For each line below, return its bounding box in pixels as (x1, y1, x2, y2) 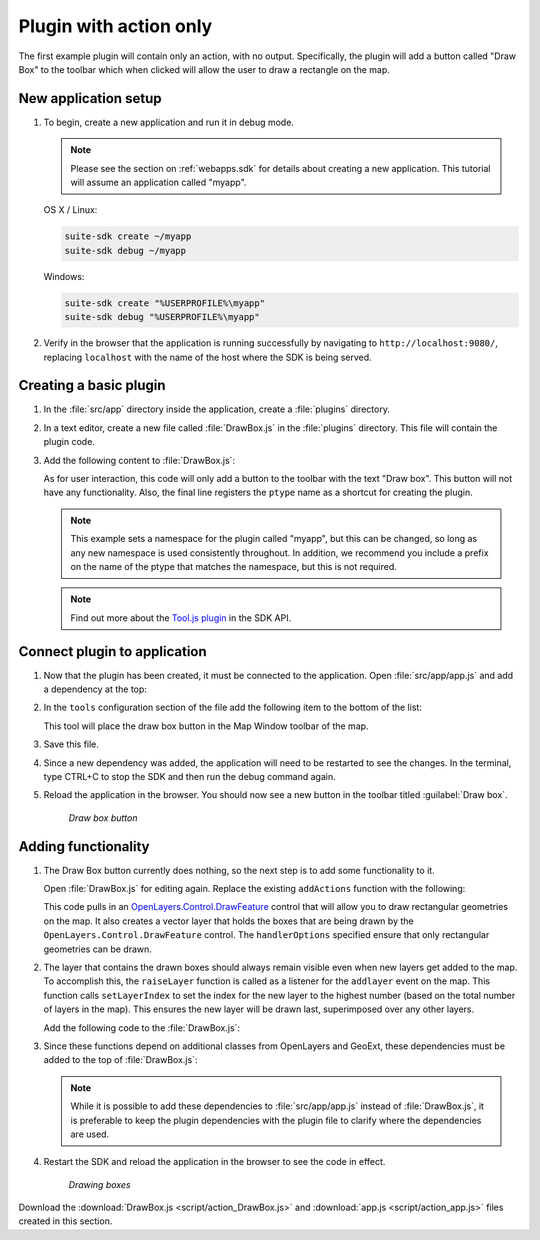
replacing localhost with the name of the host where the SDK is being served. (43, 351, 372, 363)
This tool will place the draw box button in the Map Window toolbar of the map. (43, 720, 369, 732)
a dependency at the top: (43, 683, 147, 695)
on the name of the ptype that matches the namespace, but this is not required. (70, 560, 397, 572)
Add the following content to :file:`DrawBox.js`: (43, 454, 235, 466)
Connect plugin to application (18, 643, 207, 660)
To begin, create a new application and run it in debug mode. (43, 116, 295, 128)
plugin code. (43, 436, 95, 448)
